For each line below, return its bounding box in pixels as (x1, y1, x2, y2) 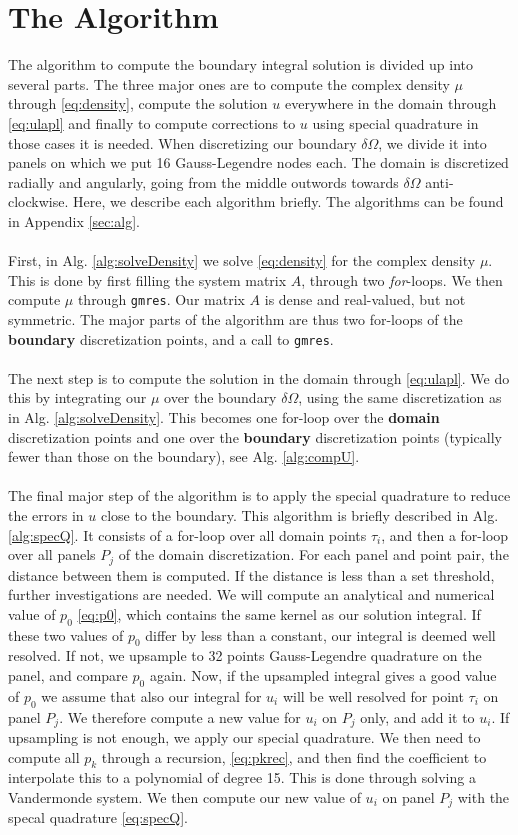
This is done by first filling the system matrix (8, 269, 287, 290)
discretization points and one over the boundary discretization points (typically (8, 426, 502, 447)
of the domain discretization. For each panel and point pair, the (118, 544, 509, 565)
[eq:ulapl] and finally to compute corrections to (8, 112, 296, 133)
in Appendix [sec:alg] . (8, 210, 140, 231)
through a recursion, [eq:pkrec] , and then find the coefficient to (101, 746, 487, 767)
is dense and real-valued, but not (264, 289, 466, 310)
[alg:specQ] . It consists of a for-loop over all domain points (8, 524, 367, 545)
